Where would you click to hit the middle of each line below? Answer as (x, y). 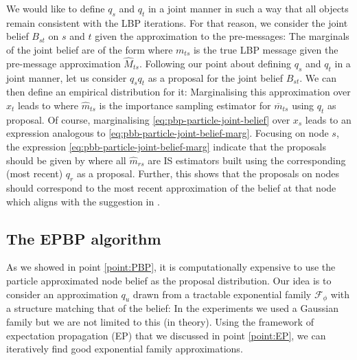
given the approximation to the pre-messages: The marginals (222, 36)
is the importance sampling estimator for (185, 105)
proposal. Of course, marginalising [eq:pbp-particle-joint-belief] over (148, 119)
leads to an (328, 119)
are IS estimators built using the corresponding (247, 160)
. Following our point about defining (215, 63)
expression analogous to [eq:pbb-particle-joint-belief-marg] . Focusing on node (168, 133)
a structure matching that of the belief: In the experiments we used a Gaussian (172, 308)
